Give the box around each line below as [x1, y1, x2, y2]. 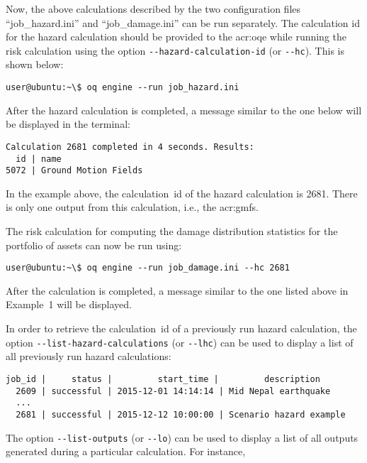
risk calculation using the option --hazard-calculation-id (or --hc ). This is [6, 43, 344, 58]
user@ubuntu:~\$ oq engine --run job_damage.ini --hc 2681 [6, 263, 290, 273]
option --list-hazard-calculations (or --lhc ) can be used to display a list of [6, 334, 354, 349]
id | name [16, 153, 62, 164]
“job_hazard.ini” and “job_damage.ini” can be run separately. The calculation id [6, 15, 360, 30]
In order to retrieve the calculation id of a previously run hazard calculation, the [6, 321, 357, 336]
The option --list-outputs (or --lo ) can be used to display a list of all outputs [6, 430, 358, 445]
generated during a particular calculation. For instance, [6, 444, 246, 459]
